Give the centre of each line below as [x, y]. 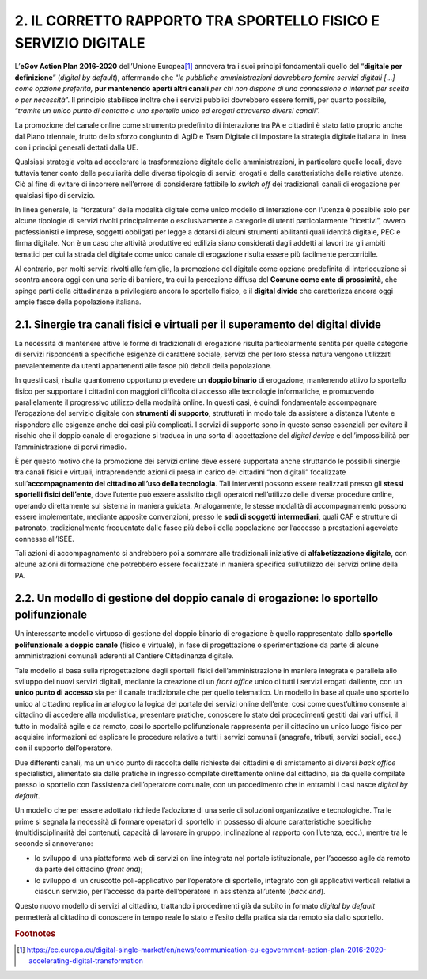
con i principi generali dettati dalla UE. [76, 147]
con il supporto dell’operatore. [64, 748]
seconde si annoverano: [54, 844]
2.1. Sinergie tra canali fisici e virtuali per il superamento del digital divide [198, 324]
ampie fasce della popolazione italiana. [78, 302]
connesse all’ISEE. [44, 539]
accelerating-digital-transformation [86, 961]
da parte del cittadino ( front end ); [89, 869]
